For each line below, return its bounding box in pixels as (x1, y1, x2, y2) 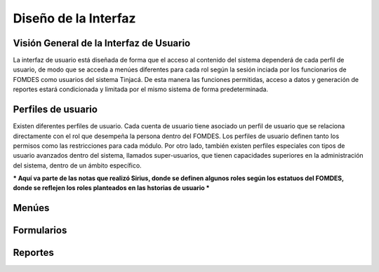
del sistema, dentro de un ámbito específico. (13, 161, 142, 170)
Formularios (13, 224, 67, 236)
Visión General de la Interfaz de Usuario (13, 37, 191, 49)
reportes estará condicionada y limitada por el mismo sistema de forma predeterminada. (13, 85, 269, 94)
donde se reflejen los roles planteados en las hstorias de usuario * (13, 184, 210, 192)
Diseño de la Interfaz (13, 11, 136, 26)
